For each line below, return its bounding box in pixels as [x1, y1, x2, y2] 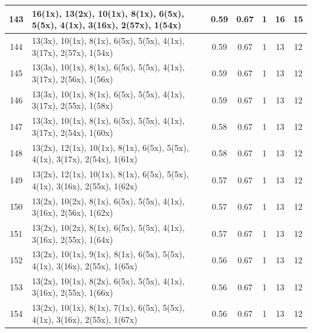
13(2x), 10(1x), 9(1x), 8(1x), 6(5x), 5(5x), [32, 248, 185, 260]
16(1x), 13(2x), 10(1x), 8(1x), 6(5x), [32, 7, 184, 19]
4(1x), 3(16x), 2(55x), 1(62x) [32, 179, 137, 192]
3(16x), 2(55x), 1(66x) [32, 286, 113, 299]
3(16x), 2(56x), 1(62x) [32, 206, 113, 219]
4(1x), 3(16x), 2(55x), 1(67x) [32, 313, 137, 325]
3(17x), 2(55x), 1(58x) [32, 99, 113, 112]
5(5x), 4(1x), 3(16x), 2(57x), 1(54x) [32, 19, 182, 31]
